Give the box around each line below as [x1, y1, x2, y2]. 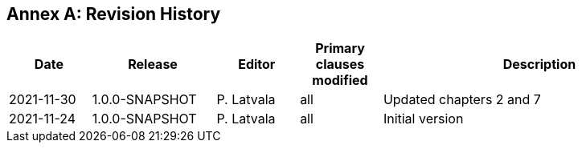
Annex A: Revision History [6, 4, 221, 24]
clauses [315, 56, 365, 73]
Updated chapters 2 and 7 [383, 91, 541, 108]
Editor [238, 56, 276, 73]
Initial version [383, 111, 464, 127]
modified [312, 72, 368, 89]
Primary [315, 40, 365, 57]
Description [502, 56, 576, 73]
